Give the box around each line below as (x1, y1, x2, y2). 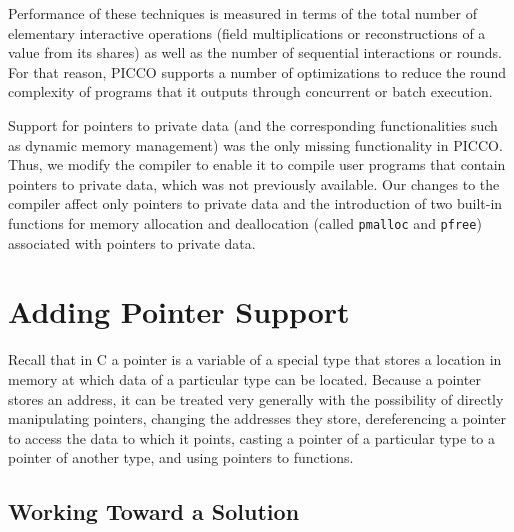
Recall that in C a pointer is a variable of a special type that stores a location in (8, 349, 502, 370)
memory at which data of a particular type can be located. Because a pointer (8, 368, 481, 389)
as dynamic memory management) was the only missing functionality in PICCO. (8, 134, 503, 155)
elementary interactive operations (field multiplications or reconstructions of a (8, 22, 486, 43)
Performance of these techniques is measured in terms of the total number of (8, 3, 477, 23)
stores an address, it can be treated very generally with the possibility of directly (8, 388, 504, 409)
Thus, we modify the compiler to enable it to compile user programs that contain (8, 154, 506, 175)
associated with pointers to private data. (8, 232, 256, 253)
